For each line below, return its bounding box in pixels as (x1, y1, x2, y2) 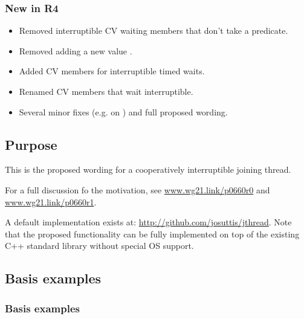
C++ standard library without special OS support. (5, 239, 194, 252)
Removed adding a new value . (19, 44, 132, 57)
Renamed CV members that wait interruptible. (19, 85, 193, 97)
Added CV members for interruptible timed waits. (19, 65, 205, 77)
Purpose (5, 135, 57, 153)
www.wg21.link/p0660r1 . (5, 195, 97, 208)
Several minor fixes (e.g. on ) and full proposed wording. (19, 105, 228, 118)
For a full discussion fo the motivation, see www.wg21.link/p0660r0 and (5, 183, 270, 196)
